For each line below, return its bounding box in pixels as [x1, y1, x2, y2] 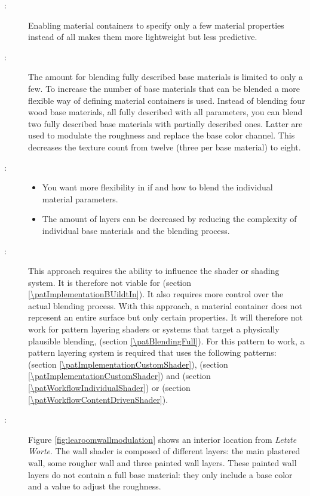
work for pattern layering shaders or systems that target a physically [28, 323, 280, 335]
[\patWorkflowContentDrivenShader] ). [28, 393, 168, 405]
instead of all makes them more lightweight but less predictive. [28, 30, 257, 43]
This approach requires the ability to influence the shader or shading [28, 264, 280, 277]
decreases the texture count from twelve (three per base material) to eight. [28, 140, 301, 153]
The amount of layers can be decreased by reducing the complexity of [42, 212, 297, 225]
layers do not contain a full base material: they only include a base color [28, 468, 293, 480]
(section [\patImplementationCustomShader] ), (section [28, 358, 228, 370]
